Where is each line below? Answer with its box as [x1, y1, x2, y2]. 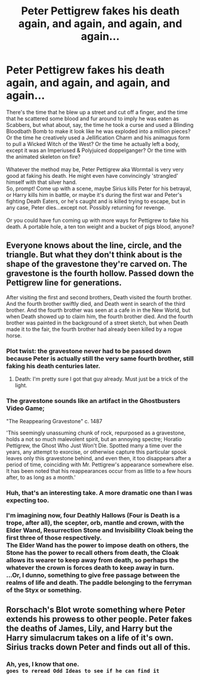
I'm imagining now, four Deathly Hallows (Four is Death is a [6, 511, 180, 520]
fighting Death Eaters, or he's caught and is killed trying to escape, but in [6, 198, 186, 205]
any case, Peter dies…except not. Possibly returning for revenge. [6, 204, 166, 211]
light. [14, 382, 28, 389]
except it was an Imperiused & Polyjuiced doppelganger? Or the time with [6, 147, 187, 154]
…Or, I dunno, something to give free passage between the [6, 571, 180, 579]
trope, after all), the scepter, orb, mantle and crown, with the [6, 519, 184, 527]
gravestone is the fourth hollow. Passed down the [6, 268, 194, 279]
